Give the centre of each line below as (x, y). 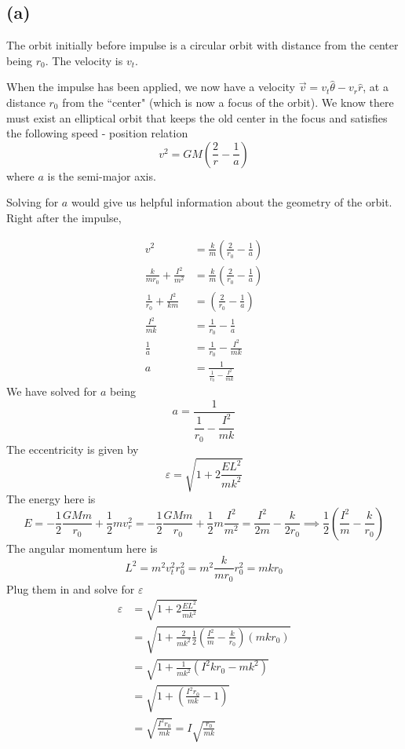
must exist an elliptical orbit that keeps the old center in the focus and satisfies (197, 117)
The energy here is (51, 499)
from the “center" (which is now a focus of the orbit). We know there (228, 102)
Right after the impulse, (64, 217)
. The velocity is (84, 60)
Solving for (33, 202)
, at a (376, 87)
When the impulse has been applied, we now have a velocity (151, 87)
